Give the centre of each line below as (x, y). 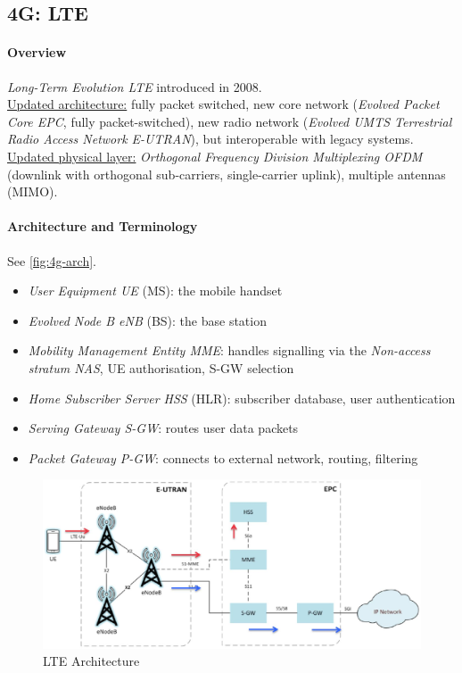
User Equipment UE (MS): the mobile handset (155, 291)
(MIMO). (33, 191)
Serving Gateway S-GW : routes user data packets (163, 428)
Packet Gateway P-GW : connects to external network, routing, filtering (223, 457)
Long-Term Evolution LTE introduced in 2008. (135, 86)
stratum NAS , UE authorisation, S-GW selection (161, 367)
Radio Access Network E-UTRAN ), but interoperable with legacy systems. (210, 139)
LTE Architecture (91, 661)
